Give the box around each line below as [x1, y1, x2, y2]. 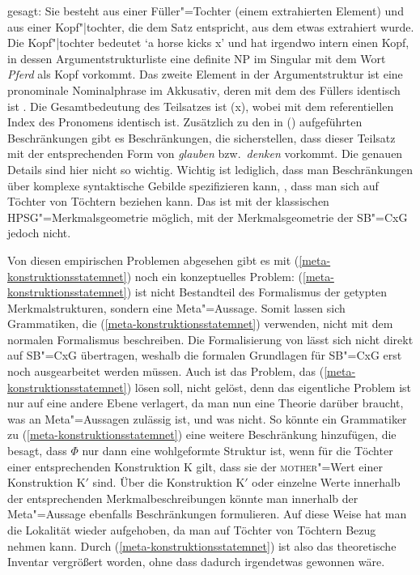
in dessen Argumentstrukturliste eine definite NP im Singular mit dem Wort [7, 49, 386, 66]
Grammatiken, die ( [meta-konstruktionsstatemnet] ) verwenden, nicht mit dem [7, 315, 393, 332]
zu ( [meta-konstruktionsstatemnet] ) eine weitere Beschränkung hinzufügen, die [7, 426, 397, 443]
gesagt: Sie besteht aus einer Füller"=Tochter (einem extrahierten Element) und [7, 2, 404, 19]
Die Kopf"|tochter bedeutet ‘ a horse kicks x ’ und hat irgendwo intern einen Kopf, [7, 34, 409, 51]
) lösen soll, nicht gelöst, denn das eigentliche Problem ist [126, 378, 412, 395]
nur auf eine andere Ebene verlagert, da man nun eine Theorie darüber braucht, [7, 394, 404, 411]
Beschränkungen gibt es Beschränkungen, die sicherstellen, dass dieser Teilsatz [7, 129, 396, 146]
